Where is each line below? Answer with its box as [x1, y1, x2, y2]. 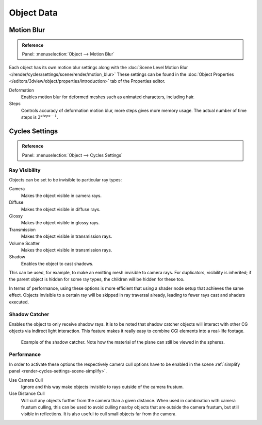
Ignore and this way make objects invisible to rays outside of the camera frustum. [21, 384, 184, 390]
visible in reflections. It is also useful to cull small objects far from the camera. [21, 411, 177, 417]
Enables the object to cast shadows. [21, 261, 94, 266]
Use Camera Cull [9, 377, 43, 383]
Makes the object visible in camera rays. [21, 193, 102, 198]
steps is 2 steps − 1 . [21, 114, 58, 120]
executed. [9, 299, 29, 305]
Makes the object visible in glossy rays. [21, 220, 100, 226]
